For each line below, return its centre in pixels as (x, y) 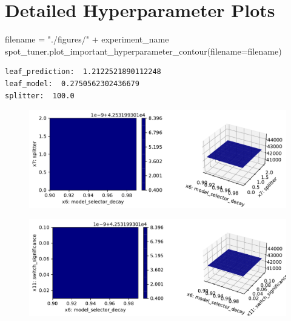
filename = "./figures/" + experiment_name (87, 39)
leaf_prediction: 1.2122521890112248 (83, 72)
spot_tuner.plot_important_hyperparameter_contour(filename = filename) (143, 51)
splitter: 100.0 (40, 96)
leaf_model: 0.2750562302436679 (72, 83)
